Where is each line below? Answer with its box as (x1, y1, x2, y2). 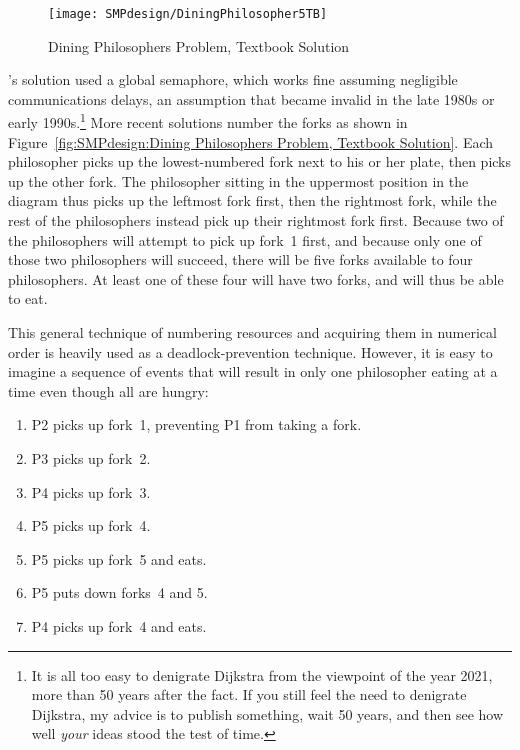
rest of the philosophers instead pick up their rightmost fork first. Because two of (8, 210, 504, 231)
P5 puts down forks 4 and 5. (31, 582, 208, 603)
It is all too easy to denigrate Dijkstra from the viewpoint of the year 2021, (31, 664, 493, 685)
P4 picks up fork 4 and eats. (31, 615, 207, 636)
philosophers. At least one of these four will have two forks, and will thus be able (8, 268, 504, 289)
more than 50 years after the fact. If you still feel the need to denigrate (31, 684, 467, 705)
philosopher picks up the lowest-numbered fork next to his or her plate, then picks (8, 151, 512, 172)
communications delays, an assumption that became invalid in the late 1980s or (8, 88, 495, 109)
